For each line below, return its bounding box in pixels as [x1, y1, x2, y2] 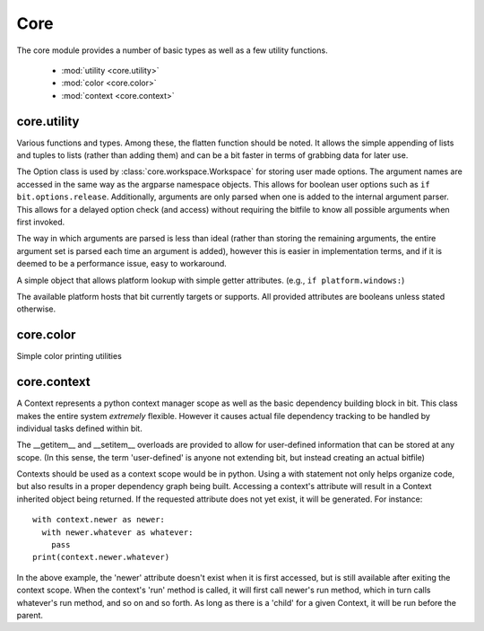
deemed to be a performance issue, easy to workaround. [16, 259, 228, 269]
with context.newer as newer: [32, 514, 166, 525]
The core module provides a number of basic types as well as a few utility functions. [16, 45, 328, 56]
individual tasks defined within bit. [16, 423, 143, 434]
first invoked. [16, 216, 65, 227]
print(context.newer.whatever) [32, 552, 170, 563]
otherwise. [16, 303, 56, 314]
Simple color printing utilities [16, 351, 123, 362]
